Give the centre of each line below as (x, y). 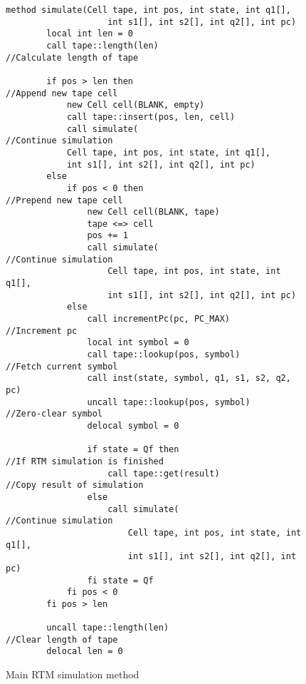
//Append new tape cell (62, 93)
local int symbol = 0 (138, 343)
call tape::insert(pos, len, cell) (151, 117)
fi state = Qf (120, 580)
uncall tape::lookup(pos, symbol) (169, 402)
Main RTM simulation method (73, 674)
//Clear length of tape (62, 639)
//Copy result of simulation (75, 485)
